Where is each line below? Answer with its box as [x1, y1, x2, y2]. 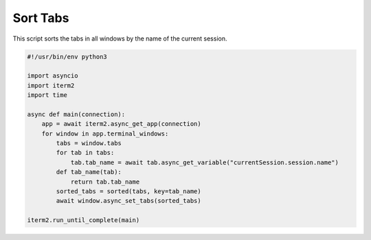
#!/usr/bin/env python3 [27, 52, 108, 61]
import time [27, 91, 68, 99]
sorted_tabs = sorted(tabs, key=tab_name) [56, 188, 202, 195]
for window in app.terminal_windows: [41, 129, 169, 138]
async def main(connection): [27, 110, 126, 118]
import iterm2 [27, 81, 75, 89]
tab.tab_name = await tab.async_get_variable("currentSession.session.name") [70, 158, 339, 166]
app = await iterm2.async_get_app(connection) [41, 120, 202, 128]
